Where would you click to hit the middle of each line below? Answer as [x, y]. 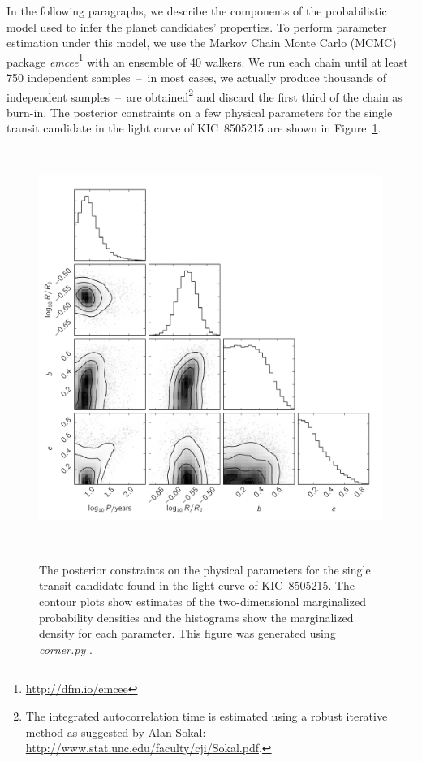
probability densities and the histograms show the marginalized [196, 617]
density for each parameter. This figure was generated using [187, 633]
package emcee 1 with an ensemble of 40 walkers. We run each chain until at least [207, 60]
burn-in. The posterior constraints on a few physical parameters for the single [200, 112]
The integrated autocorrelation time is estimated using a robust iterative [207, 716]
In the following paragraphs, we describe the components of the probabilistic [197, 11]
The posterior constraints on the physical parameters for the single [205, 569]
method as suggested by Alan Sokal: [116, 732]
